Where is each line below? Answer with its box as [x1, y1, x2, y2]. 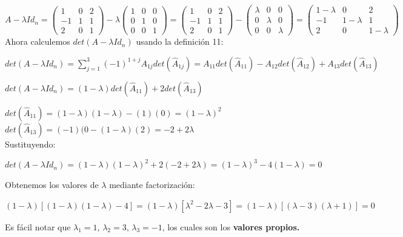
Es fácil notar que [5, 220, 71, 233]
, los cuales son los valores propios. [162, 220, 300, 233]
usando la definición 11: [136, 35, 224, 48]
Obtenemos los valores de [5, 178, 99, 190]
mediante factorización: [109, 178, 195, 190]
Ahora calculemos [5, 35, 70, 48]
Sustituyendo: [5, 137, 56, 150]
